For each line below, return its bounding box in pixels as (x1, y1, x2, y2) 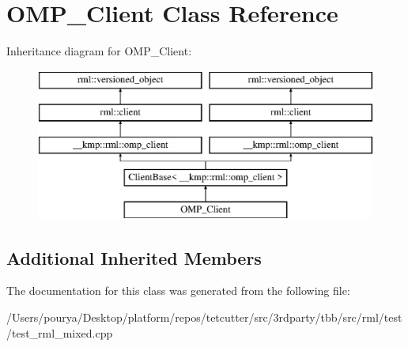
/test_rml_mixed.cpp (6, 324, 113, 341)
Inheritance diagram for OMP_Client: (6, 43, 192, 59)
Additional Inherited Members (6, 245, 262, 270)
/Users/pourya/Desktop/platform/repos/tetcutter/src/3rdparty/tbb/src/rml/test (6, 309, 402, 326)
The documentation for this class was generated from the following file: (6, 282, 350, 299)
